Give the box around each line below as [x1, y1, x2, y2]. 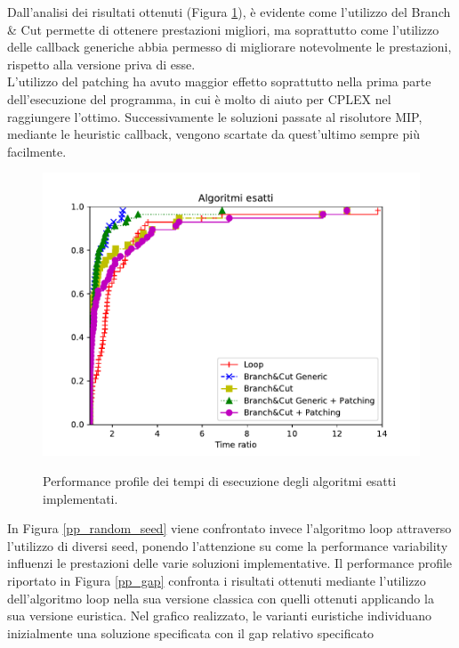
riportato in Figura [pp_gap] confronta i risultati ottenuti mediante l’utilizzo [7, 571, 426, 589]
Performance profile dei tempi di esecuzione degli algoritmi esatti [43, 471, 397, 490]
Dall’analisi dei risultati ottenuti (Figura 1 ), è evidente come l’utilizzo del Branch [7, 3, 451, 20]
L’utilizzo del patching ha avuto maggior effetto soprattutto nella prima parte [7, 72, 431, 91]
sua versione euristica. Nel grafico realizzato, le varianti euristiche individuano [7, 606, 431, 625]
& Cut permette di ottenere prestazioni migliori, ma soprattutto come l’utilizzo [7, 20, 439, 38]
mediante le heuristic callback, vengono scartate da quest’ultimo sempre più [7, 125, 420, 143]
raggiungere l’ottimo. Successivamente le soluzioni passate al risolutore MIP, [7, 107, 423, 126]
